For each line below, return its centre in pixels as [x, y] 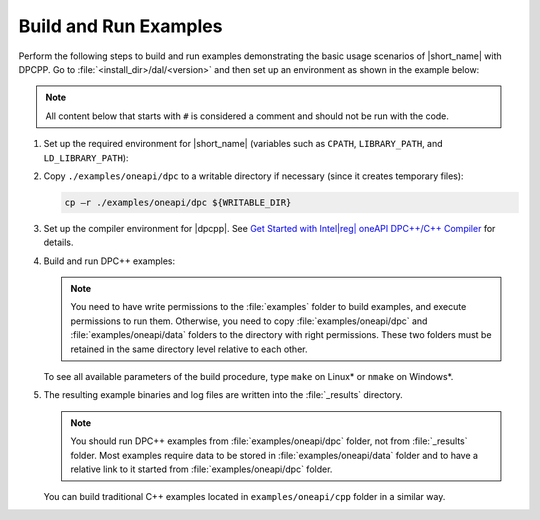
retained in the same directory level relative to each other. [189, 349]
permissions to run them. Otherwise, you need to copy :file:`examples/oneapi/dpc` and [249, 321]
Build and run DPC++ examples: [109, 261]
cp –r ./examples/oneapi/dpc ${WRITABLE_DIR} [178, 202]
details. [58, 242]
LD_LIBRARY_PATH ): [86, 157]
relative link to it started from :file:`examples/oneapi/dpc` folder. [201, 469]
